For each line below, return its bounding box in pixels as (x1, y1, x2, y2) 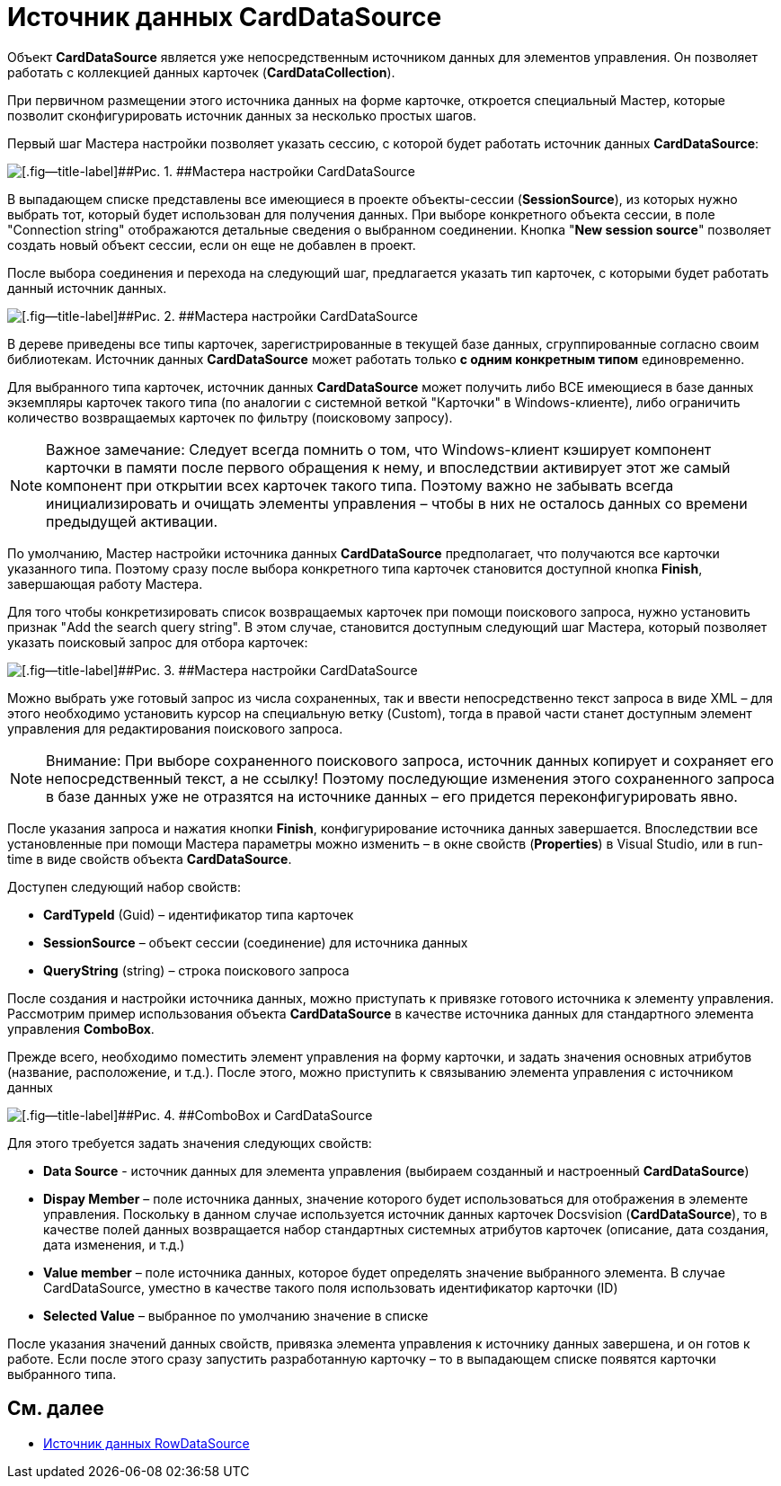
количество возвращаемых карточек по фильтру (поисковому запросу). (7, 409, 453, 425)
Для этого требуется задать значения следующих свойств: (7, 1135, 372, 1151)
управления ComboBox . (7, 1020, 155, 1037)
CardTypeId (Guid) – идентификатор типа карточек (43, 906, 354, 922)
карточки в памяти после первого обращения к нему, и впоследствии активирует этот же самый (46, 458, 731, 476)
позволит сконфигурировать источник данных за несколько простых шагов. (7, 107, 477, 123)
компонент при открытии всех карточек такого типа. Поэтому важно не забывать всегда (46, 476, 674, 494)
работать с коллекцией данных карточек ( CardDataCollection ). (7, 64, 395, 80)
